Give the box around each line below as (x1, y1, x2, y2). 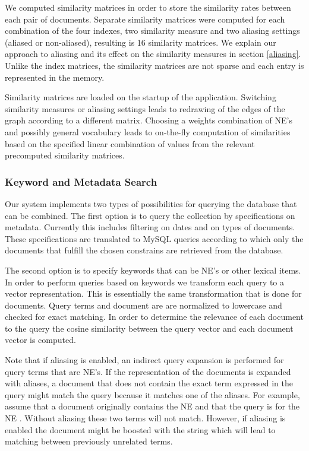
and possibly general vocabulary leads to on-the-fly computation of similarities (5, 125, 291, 138)
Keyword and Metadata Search (5, 174, 157, 189)
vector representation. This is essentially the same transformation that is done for (5, 287, 302, 300)
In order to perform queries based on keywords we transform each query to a (5, 275, 285, 288)
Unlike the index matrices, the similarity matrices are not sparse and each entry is (5, 59, 304, 71)
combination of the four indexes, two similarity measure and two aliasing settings (5, 24, 300, 37)
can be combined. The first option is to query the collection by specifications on (5, 209, 295, 221)
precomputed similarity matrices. (5, 149, 125, 161)
